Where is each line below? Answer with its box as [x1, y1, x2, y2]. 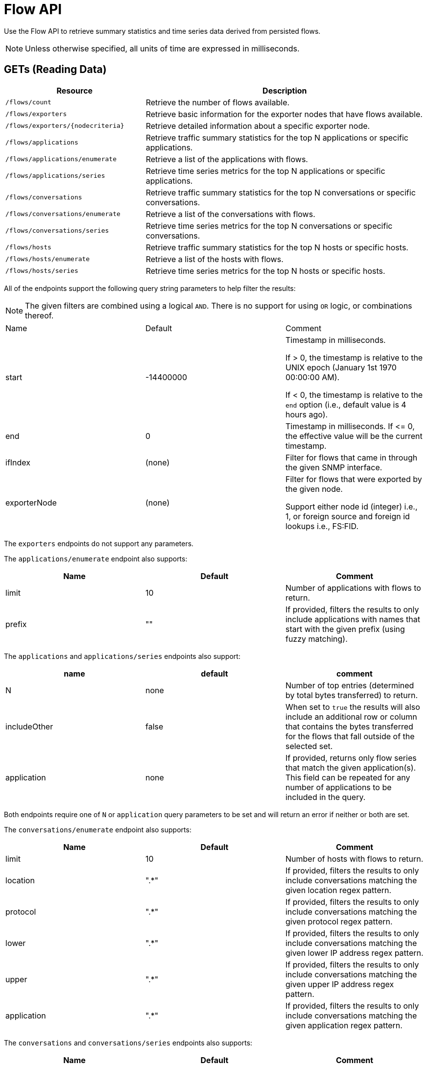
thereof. [25, 310, 54, 320]
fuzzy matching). [285, 633, 348, 644]
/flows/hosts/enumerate [5, 255, 90, 263]
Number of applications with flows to [285, 582, 421, 593]
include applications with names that [285, 614, 420, 624]
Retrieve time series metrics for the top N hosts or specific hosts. [145, 266, 385, 276]
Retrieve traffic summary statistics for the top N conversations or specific [145, 187, 416, 197]
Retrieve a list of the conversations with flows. [145, 209, 315, 219]
